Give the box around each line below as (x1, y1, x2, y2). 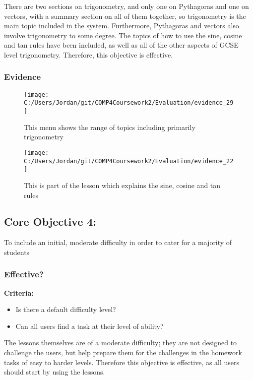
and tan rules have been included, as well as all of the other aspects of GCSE (4, 40, 239, 50)
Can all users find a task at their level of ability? (15, 320, 164, 331)
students (4, 247, 30, 257)
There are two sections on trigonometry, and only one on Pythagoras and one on (4, 1, 249, 11)
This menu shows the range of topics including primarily (24, 122, 195, 132)
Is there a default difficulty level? (15, 304, 116, 315)
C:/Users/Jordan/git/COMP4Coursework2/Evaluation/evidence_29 (24, 99, 234, 107)
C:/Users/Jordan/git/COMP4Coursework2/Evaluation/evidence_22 (24, 157, 234, 165)
